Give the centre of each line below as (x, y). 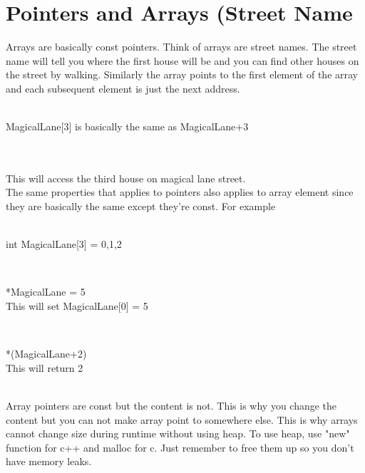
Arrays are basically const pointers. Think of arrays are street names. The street (181, 47)
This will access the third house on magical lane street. (126, 178)
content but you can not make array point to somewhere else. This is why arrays (182, 419)
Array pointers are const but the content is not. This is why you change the (171, 405)
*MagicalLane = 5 (46, 292)
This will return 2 (45, 367)
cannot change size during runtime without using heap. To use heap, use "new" (178, 433)
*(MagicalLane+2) (46, 354)
